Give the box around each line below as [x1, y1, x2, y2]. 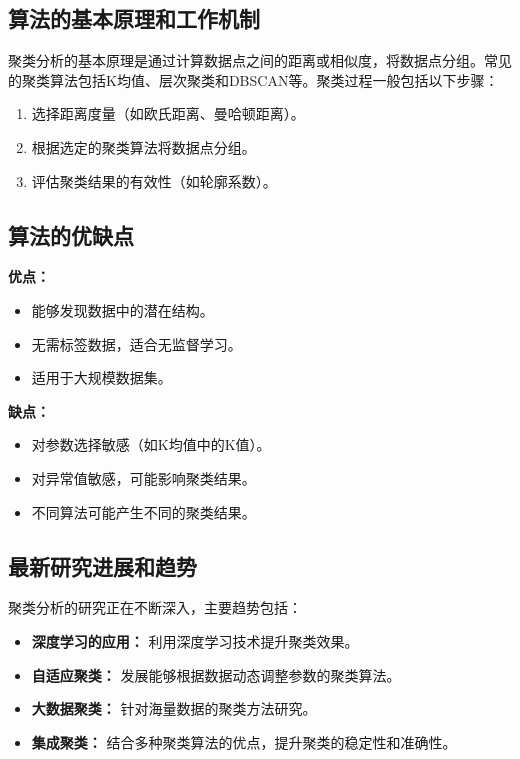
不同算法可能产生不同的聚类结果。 [31, 501, 256, 522]
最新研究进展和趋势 [8, 550, 197, 581]
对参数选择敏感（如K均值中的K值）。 [31, 434, 271, 455]
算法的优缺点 [8, 219, 134, 250]
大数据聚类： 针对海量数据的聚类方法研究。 [31, 698, 317, 719]
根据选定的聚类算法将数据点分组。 [31, 136, 256, 157]
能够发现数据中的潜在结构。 [31, 299, 214, 320]
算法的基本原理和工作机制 [8, 3, 260, 34]
